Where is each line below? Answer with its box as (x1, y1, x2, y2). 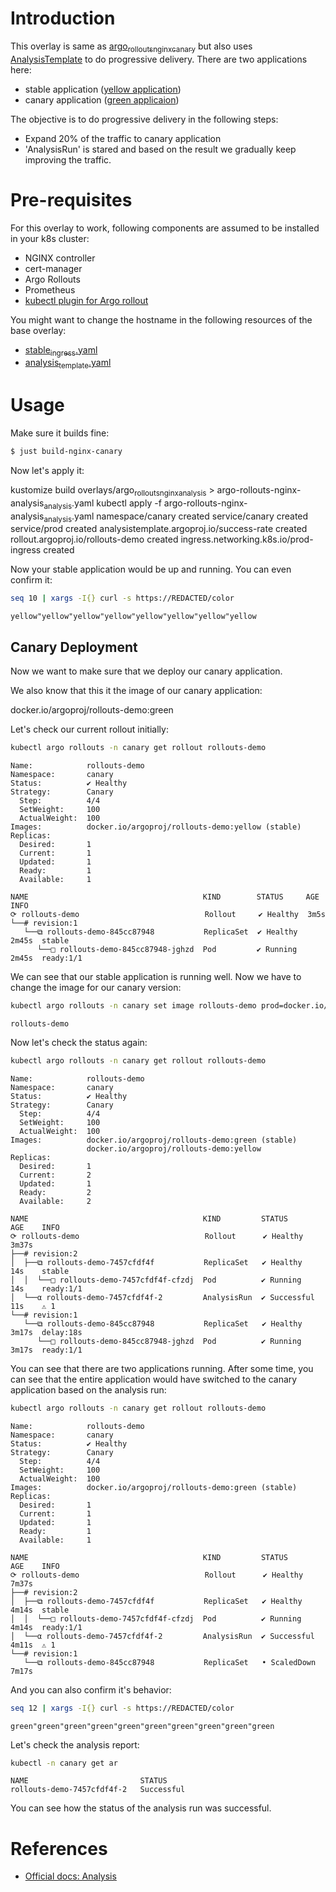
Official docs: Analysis (24, 1870, 117, 1882)
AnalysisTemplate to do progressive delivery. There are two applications (10, 53, 308, 65)
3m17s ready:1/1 (10, 1345, 83, 1355)
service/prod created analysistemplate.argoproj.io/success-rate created (10, 523, 308, 535)
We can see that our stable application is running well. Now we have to (10, 971, 302, 983)
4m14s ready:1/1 (10, 1622, 83, 1632)
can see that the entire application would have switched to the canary (10, 1373, 298, 1385)
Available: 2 (19, 1196, 92, 1206)
